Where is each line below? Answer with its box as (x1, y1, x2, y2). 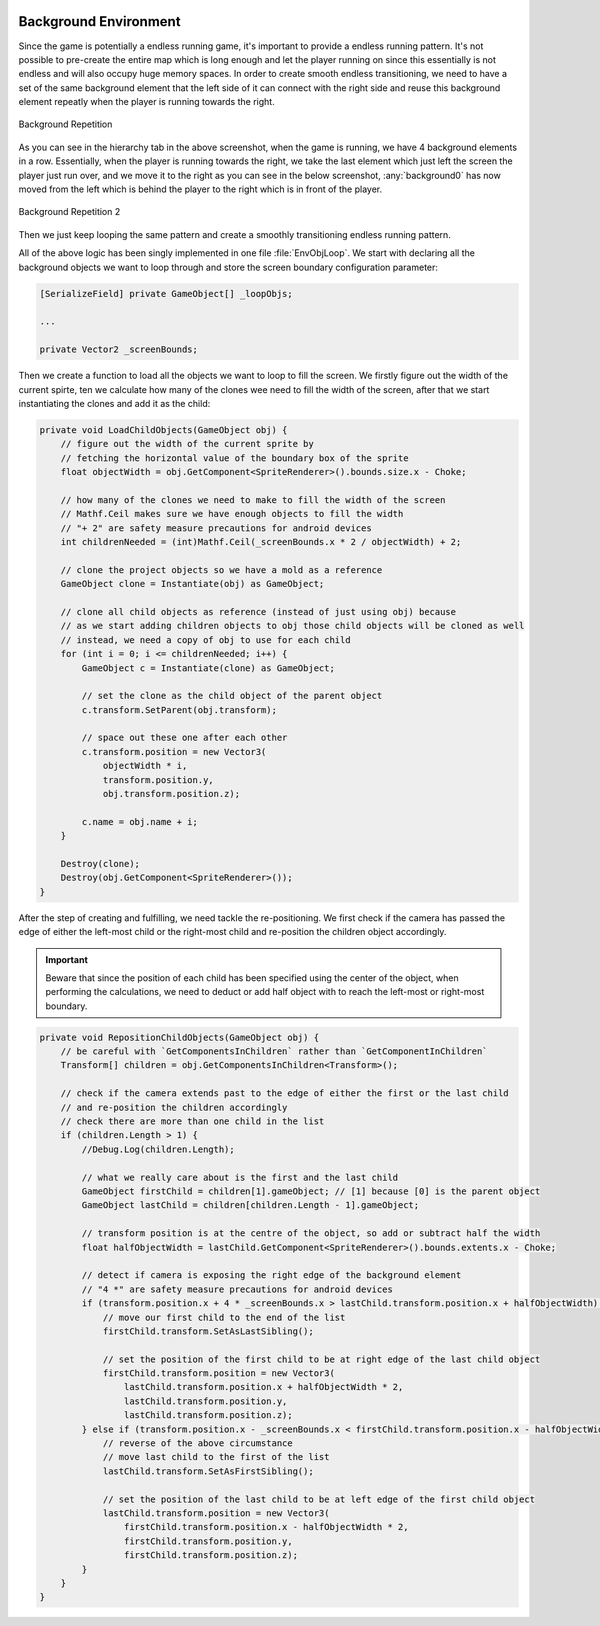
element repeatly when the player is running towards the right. (18, 96, 275, 108)
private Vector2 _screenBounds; (39, 344, 199, 355)
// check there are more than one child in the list (60, 1116, 325, 1127)
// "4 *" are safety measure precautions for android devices (81, 1283, 394, 1295)
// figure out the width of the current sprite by (60, 438, 314, 450)
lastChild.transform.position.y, (123, 1395, 288, 1407)
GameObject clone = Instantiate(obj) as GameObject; (60, 578, 325, 590)
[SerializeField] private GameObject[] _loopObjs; (39, 288, 294, 299)
